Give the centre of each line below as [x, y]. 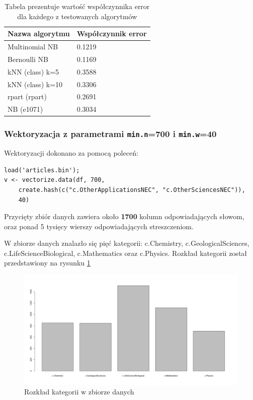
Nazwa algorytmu [39, 34]
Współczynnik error [112, 34]
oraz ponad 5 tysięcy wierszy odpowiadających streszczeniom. [99, 226]
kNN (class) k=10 [35, 84]
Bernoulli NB [28, 59]
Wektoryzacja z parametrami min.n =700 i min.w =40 [110, 134]
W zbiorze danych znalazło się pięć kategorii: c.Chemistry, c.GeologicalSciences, [127, 243]
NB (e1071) [25, 109]
